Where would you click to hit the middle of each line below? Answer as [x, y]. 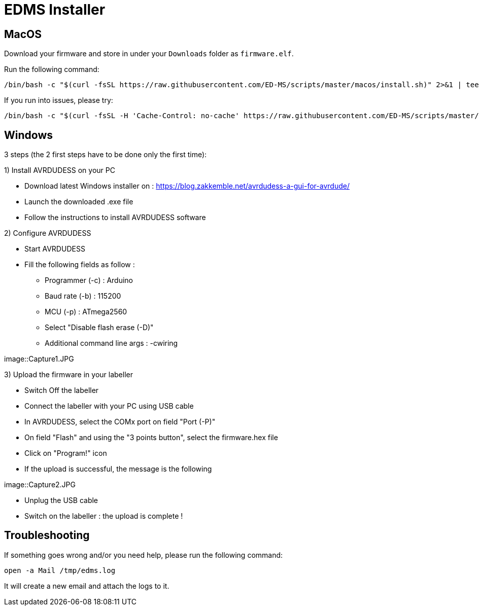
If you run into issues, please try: [59, 100]
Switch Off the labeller [62, 390]
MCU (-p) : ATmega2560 [86, 312]
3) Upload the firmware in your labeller [69, 375]
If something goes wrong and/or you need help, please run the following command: [144, 555]
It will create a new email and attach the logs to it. [87, 586]
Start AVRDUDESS [55, 249]
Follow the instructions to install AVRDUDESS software [115, 218]
